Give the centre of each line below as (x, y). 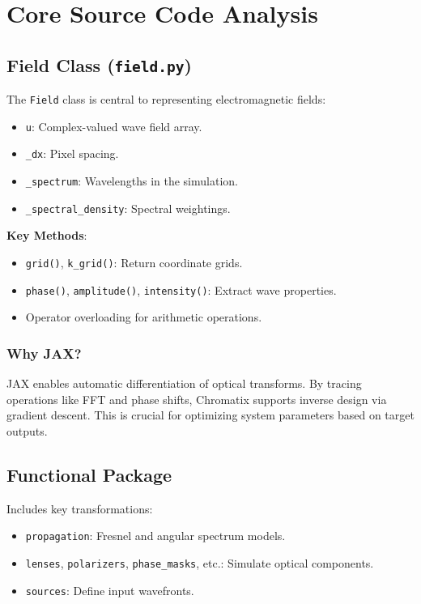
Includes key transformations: (80, 508)
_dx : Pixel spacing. (72, 153)
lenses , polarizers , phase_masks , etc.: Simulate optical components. (200, 562)
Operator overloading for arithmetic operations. (144, 317)
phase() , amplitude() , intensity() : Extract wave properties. (181, 289)
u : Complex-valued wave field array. (114, 126)
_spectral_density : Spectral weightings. (128, 208)
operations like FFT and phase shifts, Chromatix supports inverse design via (197, 399)
